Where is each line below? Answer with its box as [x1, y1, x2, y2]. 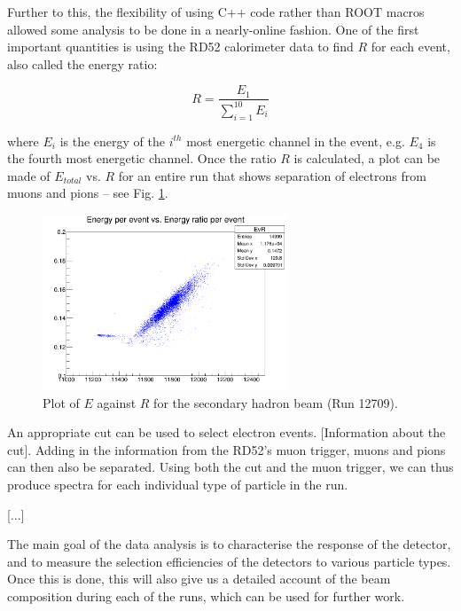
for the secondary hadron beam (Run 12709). [153, 393, 398, 411]
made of [7, 166, 51, 184]
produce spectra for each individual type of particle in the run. [7, 475, 348, 494]
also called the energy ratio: [7, 54, 158, 73]
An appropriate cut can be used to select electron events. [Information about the [7, 423, 446, 442]
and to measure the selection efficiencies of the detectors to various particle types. [7, 552, 451, 570]
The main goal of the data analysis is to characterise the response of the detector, [7, 535, 451, 553]
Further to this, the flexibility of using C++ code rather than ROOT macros [7, 3, 425, 20]
